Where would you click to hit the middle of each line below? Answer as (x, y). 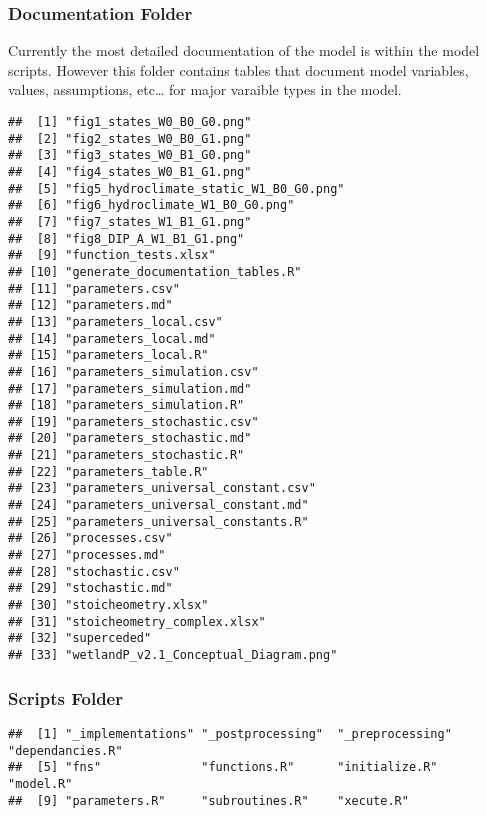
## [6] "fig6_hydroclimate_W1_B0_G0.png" (151, 205)
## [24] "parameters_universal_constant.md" (158, 505)
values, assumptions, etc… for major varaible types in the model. (205, 89)
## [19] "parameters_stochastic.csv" (133, 421)
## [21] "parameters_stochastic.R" (126, 455)
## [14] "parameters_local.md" (112, 338)
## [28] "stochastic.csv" (94, 571)
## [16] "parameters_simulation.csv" (133, 371)
